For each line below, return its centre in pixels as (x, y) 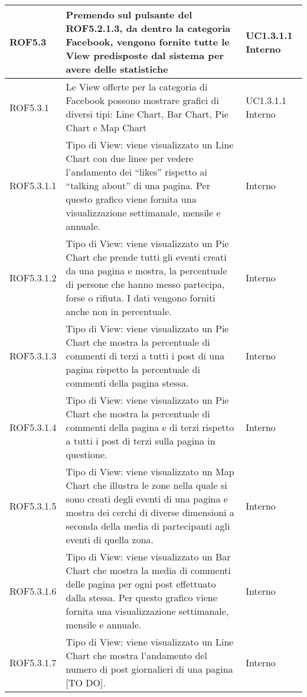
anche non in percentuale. (119, 311)
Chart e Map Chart (106, 127)
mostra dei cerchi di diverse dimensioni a (150, 512)
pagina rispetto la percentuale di (133, 369)
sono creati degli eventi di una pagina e (147, 499)
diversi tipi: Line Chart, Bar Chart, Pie (147, 114)
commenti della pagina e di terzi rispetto (150, 427)
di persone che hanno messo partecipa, (145, 284)
